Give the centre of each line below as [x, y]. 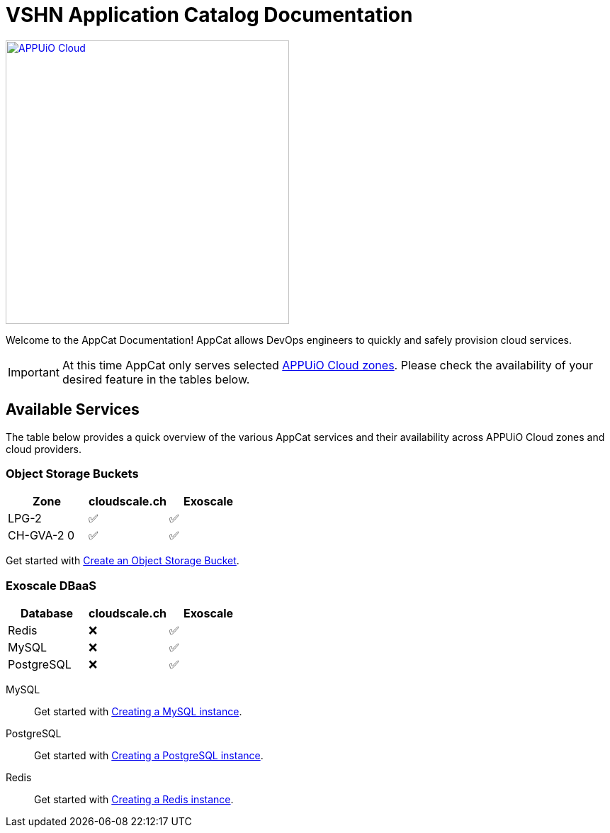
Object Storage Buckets [72, 473]
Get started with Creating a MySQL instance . [138, 712]
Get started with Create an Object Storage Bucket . [123, 561]
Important [34, 372]
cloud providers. [44, 449]
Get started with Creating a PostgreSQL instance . [149, 756]
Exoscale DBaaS [51, 585]
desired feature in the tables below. [156, 379]
